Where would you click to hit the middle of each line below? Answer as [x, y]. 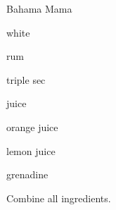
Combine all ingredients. [59, 198]
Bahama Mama [39, 8]
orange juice [32, 126]
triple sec [26, 79]
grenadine [27, 174]
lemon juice [31, 150]
